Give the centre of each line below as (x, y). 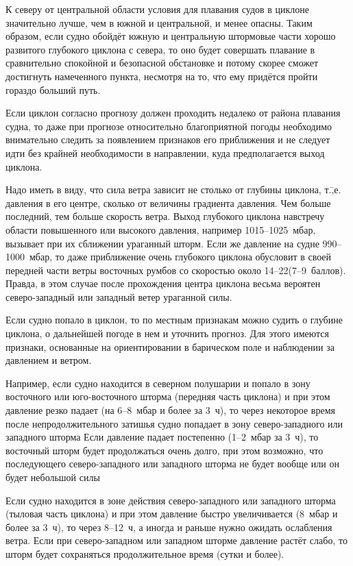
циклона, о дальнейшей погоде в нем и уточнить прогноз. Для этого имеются (167, 333)
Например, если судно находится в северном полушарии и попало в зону (158, 383)
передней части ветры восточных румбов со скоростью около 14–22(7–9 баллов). (176, 270)
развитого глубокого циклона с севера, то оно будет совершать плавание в (160, 49)
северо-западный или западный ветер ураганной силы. (119, 296)
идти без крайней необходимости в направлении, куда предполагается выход (165, 152)
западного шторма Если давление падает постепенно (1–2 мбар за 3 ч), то (162, 437)
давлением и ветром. (49, 360)
